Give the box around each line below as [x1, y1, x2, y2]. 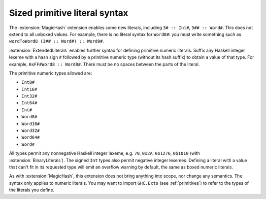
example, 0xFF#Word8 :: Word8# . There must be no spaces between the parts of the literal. [9, 61, 200, 67]
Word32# [21, 128, 40, 133]
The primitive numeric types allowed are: [9, 70, 92, 76]
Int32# [21, 94, 37, 99]
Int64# [21, 100, 37, 106]
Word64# [21, 134, 40, 140]
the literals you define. [9, 187, 55, 193]
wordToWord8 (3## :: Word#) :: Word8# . [9, 38, 104, 44]
